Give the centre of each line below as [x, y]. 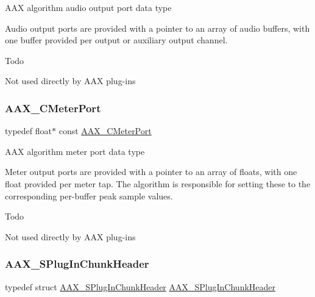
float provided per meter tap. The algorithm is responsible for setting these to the [158, 183]
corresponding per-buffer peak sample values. [89, 195]
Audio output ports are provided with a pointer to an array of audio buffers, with [157, 28]
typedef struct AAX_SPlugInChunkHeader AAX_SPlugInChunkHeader [140, 286]
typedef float [29, 131]
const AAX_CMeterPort [105, 131]
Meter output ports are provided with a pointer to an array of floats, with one [151, 172]
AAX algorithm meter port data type [75, 151]
